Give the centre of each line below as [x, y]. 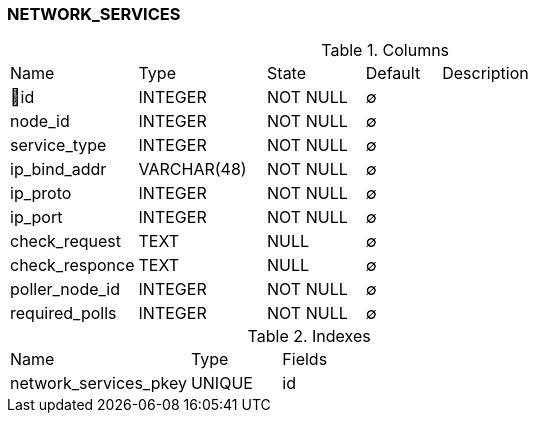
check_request [66, 241]
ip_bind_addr [58, 169]
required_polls [63, 313]
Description [485, 73]
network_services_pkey [98, 383]
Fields [305, 359]
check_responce [72, 265]
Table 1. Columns [385, 50]
